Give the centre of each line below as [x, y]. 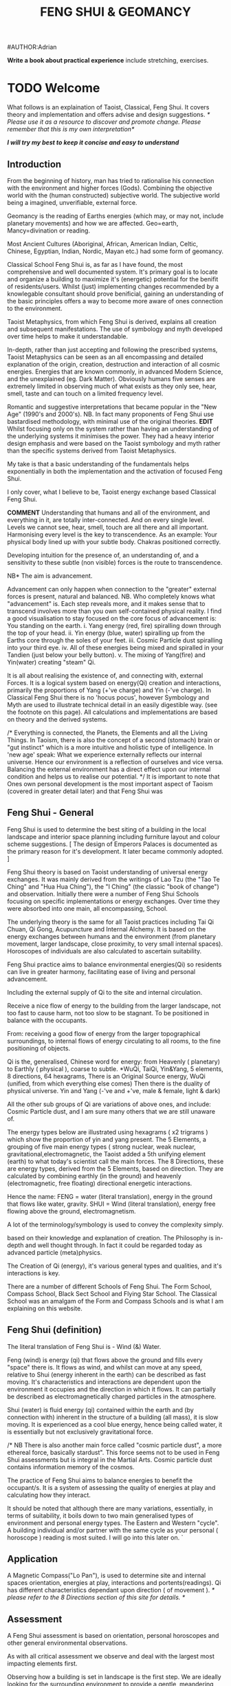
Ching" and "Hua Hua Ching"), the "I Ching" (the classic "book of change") [113, 886]
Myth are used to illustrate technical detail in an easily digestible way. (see [112, 704]
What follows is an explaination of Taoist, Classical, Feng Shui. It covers [108, 107]
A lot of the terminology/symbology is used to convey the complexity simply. [115, 1224]
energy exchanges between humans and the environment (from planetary [112, 936]
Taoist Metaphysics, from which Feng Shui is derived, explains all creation [112, 321]
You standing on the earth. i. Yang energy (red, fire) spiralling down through [114, 625]
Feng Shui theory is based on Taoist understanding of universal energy [108, 872]
